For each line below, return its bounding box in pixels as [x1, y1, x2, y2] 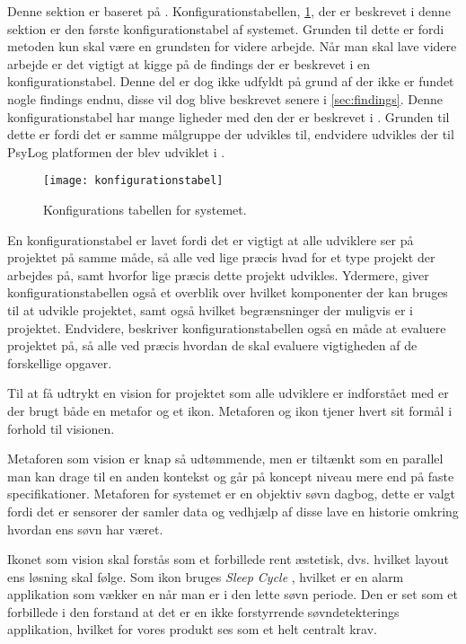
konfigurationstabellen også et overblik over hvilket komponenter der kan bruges [7, 283, 448, 302]
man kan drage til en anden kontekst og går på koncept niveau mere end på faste [7, 466, 454, 485]
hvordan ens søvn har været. [7, 519, 163, 538]
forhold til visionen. [7, 419, 115, 437]
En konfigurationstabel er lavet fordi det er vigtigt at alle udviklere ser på [7, 230, 414, 249]
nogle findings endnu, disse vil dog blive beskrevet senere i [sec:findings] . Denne [7, 89, 443, 108]
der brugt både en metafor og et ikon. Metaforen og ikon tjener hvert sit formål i [7, 401, 453, 419]
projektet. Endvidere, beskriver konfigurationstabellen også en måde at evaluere [7, 318, 446, 337]
